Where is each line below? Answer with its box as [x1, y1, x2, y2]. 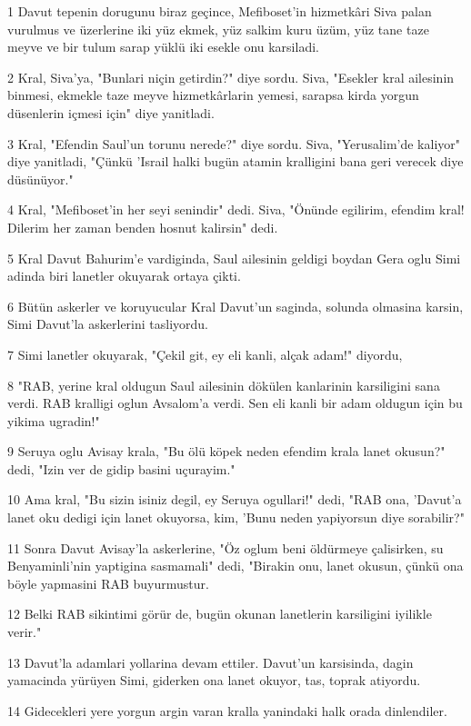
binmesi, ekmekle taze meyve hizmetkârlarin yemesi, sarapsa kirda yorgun [7, 85, 419, 104]
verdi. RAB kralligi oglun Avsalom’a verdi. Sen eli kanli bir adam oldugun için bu [7, 393, 463, 413]
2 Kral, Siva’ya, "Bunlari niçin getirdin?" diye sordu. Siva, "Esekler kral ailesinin [7, 67, 455, 86]
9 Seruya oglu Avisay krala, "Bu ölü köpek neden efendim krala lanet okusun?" [7, 442, 446, 461]
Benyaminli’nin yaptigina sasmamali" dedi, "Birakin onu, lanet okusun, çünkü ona [7, 556, 464, 575]
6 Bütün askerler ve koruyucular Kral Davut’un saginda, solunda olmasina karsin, [7, 296, 464, 315]
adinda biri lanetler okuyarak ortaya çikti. [7, 266, 241, 285]
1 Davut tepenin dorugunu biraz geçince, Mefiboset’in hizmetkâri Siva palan [7, 2, 432, 20]
